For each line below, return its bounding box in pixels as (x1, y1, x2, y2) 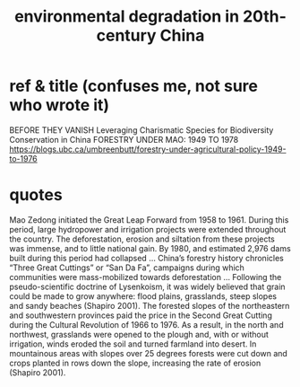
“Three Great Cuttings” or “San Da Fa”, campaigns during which (9, 262, 244, 273)
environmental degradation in (14, 6, 240, 27)
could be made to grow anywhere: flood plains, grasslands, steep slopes (9, 290, 278, 302)
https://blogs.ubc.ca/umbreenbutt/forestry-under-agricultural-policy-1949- (9, 144, 287, 154)
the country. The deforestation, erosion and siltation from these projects (9, 233, 276, 244)
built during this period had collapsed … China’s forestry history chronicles (9, 252, 284, 263)
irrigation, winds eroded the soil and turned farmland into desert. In (9, 339, 257, 349)
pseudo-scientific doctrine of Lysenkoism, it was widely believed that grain (9, 281, 286, 292)
